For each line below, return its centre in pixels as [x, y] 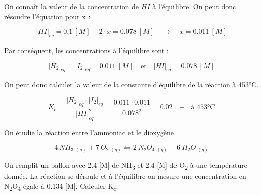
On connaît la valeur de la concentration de [72, 6]
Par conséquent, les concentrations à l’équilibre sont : [86, 50]
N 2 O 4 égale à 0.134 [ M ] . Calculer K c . [61, 186]
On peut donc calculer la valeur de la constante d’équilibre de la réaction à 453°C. [132, 84]
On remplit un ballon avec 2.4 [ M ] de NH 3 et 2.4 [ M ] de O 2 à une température [126, 165]
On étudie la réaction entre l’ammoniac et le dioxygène [89, 132]
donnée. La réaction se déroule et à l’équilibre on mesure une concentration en [125, 176]
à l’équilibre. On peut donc [194, 6]
